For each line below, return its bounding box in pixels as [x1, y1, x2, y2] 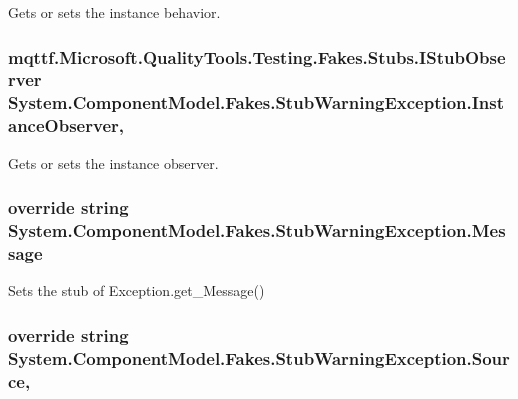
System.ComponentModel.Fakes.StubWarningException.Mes [8, 218, 506, 243]
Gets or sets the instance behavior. [8, 2, 221, 22]
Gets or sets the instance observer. [8, 152, 219, 173]
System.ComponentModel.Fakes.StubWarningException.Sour [8, 345, 510, 370]
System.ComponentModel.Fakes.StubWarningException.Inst [8, 90, 505, 115]
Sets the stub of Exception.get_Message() [8, 280, 265, 301]
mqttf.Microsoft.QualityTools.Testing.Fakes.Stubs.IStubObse [8, 44, 506, 69]
